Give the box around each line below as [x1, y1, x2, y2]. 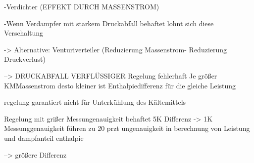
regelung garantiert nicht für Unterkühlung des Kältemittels [4, 97, 186, 107]
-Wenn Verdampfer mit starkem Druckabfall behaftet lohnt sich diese [4, 18, 214, 28]
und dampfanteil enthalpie [4, 132, 84, 143]
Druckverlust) [4, 54, 46, 64]
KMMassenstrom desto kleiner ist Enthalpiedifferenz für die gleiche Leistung [4, 80, 236, 90]
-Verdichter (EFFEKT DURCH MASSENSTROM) [4, 1, 159, 11]
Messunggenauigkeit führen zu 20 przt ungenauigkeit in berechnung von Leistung [4, 123, 250, 133]
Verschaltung [4, 28, 44, 38]
